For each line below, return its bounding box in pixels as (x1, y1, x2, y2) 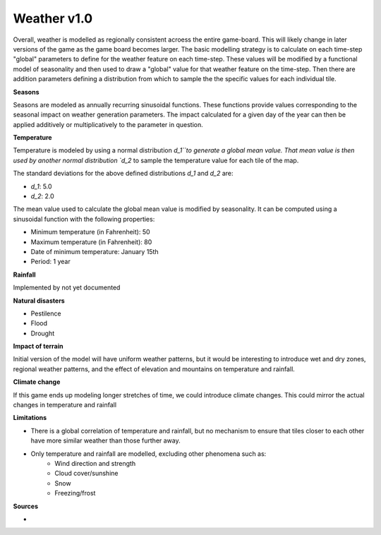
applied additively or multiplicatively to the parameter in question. (13, 120, 204, 128)
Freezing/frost (54, 489, 96, 498)
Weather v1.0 (13, 11, 93, 26)
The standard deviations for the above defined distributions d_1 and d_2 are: (13, 169, 234, 178)
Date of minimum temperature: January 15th (30, 247, 159, 256)
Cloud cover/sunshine (54, 469, 119, 478)
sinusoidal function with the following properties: (13, 215, 155, 223)
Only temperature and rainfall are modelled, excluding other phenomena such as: (30, 449, 267, 458)
